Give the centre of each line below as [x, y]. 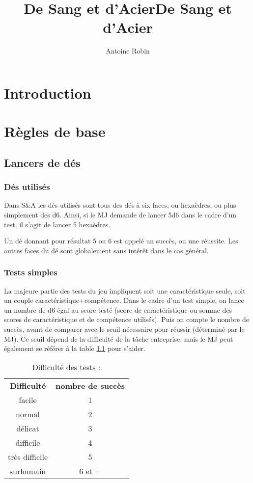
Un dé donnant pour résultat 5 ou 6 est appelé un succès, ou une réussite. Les [121, 241]
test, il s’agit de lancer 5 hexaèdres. [57, 224]
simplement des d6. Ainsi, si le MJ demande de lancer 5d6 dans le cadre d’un [120, 215]
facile [28, 400]
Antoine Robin [128, 51]
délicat [28, 428]
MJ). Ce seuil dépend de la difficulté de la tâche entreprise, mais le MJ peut [119, 338]
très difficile [28, 456]
